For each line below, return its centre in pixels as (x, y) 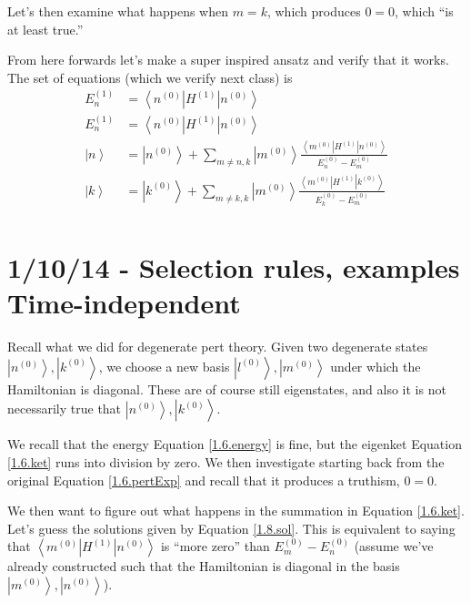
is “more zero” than (215, 546)
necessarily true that (65, 409)
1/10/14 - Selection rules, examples (234, 267)
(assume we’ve (394, 546)
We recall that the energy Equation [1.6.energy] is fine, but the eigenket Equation (235, 444)
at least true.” (45, 29)
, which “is (424, 11)
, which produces (314, 11)
